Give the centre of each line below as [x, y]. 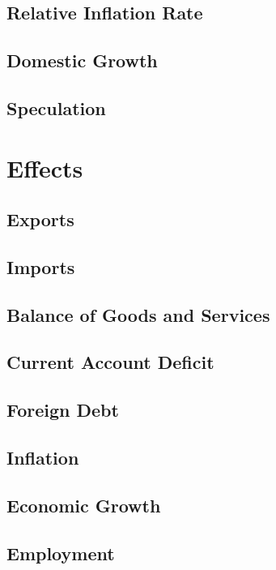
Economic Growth [84, 505]
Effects [45, 167]
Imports [41, 266]
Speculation [56, 107]
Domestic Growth [82, 60]
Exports [40, 219]
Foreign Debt [63, 410]
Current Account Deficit [110, 362]
